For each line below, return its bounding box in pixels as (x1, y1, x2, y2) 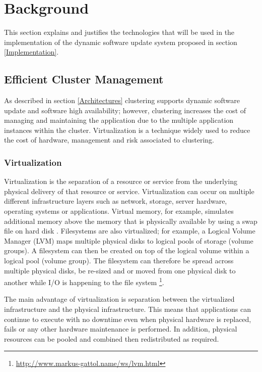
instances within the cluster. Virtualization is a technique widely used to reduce (4, 124, 250, 135)
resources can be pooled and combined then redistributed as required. (4, 333, 219, 344)
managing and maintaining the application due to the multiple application (4, 115, 234, 125)
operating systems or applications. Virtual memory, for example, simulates (4, 206, 234, 216)
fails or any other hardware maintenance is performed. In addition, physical (4, 323, 237, 334)
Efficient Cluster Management (4, 71, 164, 87)
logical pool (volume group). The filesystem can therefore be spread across (4, 255, 234, 266)
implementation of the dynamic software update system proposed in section (4, 36, 237, 47)
